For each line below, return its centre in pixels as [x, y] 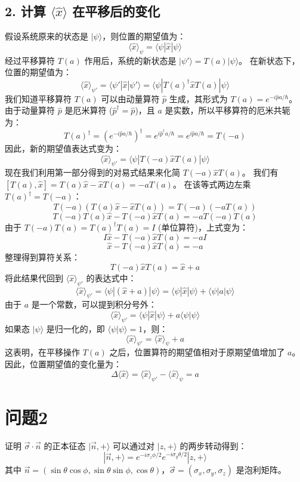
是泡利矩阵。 [261, 470]
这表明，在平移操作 [42, 352]
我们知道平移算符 [38, 98]
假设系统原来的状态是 [47, 36]
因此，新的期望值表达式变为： [63, 148]
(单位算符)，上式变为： [203, 227]
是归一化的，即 [75, 328]
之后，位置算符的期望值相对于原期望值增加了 [197, 352]
